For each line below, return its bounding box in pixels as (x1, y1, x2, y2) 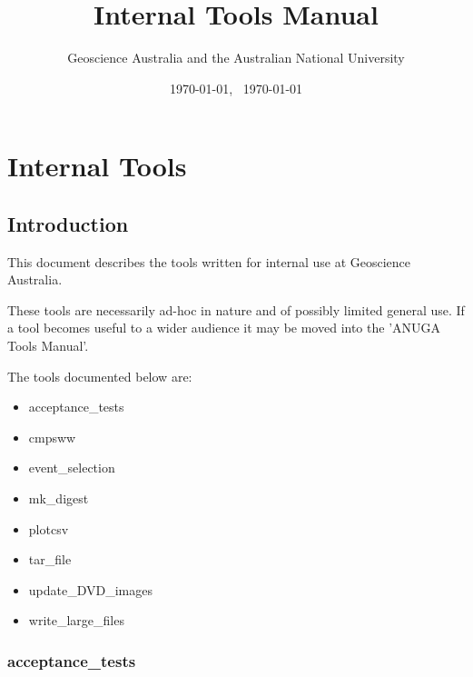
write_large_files (28, 611, 124, 630)
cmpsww (28, 427, 76, 446)
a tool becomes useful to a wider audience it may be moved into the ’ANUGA (7, 318, 441, 337)
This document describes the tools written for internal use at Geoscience (7, 252, 411, 271)
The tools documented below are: (7, 366, 192, 385)
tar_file (28, 550, 72, 569)
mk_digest (28, 489, 89, 508)
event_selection (28, 458, 115, 477)
